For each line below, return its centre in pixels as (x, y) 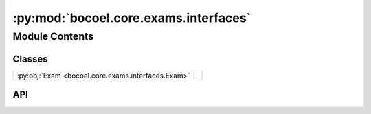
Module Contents (53, 36)
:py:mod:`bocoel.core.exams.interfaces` (132, 18)
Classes (30, 59)
